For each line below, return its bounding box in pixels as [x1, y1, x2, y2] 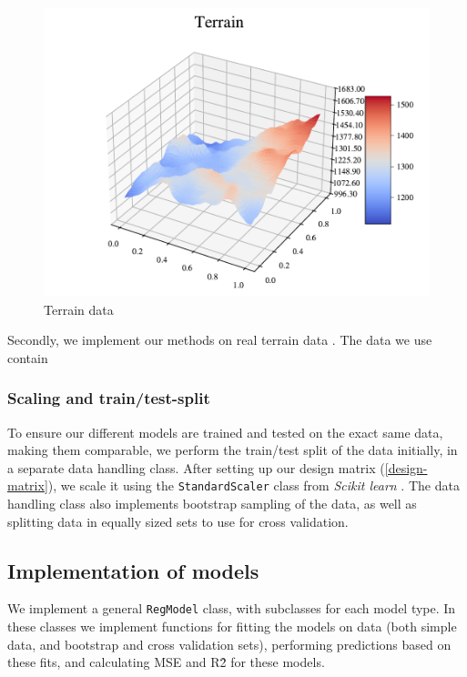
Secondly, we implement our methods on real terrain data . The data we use [7, 330, 432, 349]
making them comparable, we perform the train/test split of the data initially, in [7, 440, 458, 460]
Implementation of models [7, 556, 259, 584]
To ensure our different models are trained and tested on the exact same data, [7, 422, 443, 441]
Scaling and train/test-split [7, 387, 210, 409]
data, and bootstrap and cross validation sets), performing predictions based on [7, 634, 452, 653]
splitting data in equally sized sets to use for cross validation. [7, 511, 349, 530]
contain [7, 348, 48, 367]
